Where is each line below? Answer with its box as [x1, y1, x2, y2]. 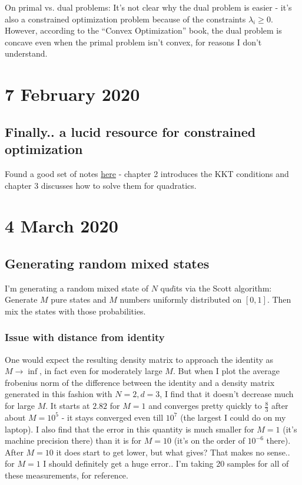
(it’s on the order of [174, 434, 245, 447]
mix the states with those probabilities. [5, 304, 146, 317]
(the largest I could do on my [180, 411, 286, 423]
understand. [5, 47, 48, 60]
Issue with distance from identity [5, 330, 165, 345]
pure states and [51, 293, 107, 306]
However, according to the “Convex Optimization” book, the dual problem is [5, 24, 282, 37]
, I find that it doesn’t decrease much [160, 388, 294, 400]
